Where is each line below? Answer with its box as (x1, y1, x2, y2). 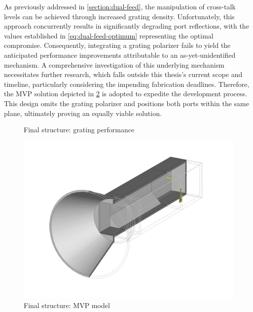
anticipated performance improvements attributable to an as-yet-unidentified (4, 49, 236, 60)
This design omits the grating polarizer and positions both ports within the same (4, 98, 249, 108)
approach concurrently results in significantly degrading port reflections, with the (4, 21, 249, 31)
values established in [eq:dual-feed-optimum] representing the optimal (4, 30, 214, 40)
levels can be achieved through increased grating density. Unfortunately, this (4, 11, 235, 21)
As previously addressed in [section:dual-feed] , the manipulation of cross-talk (4, 1, 236, 11)
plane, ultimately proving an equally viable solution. (4, 108, 162, 118)
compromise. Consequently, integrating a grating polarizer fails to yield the (4, 40, 231, 50)
